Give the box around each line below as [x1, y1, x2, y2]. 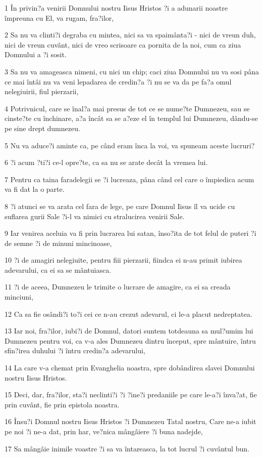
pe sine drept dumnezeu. [5, 122, 80, 133]
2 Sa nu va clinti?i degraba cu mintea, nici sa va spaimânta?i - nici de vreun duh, [5, 29, 256, 40]
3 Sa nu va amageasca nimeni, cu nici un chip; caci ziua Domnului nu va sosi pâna [5, 66, 259, 76]
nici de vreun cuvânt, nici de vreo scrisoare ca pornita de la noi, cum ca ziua [5, 39, 241, 50]
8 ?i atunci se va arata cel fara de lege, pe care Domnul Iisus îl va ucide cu [5, 200, 235, 211]
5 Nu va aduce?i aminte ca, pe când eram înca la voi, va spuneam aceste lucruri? [5, 140, 255, 150]
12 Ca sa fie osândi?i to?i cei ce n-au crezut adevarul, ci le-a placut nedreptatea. [5, 308, 252, 319]
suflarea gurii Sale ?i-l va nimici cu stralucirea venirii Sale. [5, 211, 185, 221]
